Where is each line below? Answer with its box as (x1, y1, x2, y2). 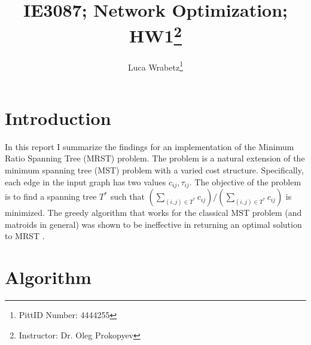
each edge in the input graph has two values (5, 175, 166, 188)
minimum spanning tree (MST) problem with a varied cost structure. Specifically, (5, 164, 304, 176)
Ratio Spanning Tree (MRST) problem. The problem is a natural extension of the (5, 152, 305, 164)
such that (110, 190, 145, 203)
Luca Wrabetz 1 (127, 59, 184, 73)
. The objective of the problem (189, 175, 301, 188)
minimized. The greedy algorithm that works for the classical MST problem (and (5, 206, 302, 219)
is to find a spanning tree (5, 190, 97, 203)
